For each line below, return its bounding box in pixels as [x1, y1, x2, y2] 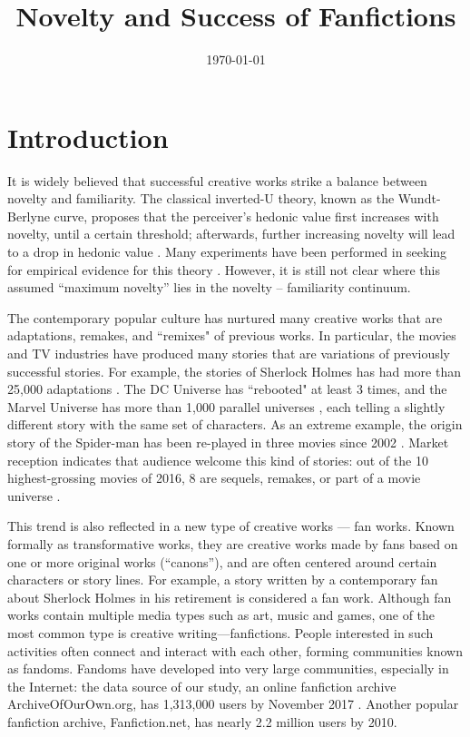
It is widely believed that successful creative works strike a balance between [7, 171, 427, 190]
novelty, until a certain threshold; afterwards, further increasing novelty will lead [7, 224, 455, 243]
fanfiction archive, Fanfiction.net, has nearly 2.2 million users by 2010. [7, 712, 397, 731]
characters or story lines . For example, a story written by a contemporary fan [7, 570, 438, 589]
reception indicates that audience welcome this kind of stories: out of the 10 [7, 450, 428, 469]
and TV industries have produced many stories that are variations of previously [7, 344, 450, 362]
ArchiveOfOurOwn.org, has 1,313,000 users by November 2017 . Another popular [7, 694, 459, 713]
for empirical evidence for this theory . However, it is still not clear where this [7, 260, 440, 279]
